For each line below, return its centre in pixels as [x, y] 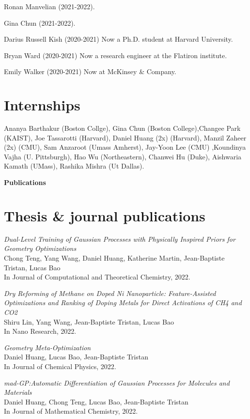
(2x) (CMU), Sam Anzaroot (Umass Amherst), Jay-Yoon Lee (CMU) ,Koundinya [125, 147]
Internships [42, 105]
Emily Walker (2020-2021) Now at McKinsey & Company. [90, 71]
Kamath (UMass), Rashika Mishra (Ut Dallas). [74, 166]
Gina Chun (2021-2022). [40, 23]
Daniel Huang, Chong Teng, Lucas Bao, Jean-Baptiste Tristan [96, 401]
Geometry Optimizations [40, 248]
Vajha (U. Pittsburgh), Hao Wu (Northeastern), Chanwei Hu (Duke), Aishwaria [123, 156]
